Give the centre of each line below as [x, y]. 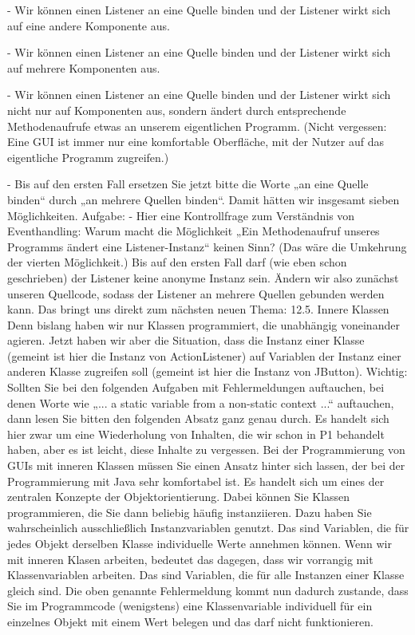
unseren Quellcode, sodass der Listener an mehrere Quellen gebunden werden [196, 293]
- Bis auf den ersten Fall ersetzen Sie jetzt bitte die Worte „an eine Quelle [188, 184]
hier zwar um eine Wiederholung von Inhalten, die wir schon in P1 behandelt [196, 434]
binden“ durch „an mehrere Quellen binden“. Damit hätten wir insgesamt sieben [204, 199]
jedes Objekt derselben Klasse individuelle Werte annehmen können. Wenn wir [200, 543]
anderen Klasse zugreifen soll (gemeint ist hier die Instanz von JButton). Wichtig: [207, 371]
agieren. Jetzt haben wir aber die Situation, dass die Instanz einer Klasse [186, 340]
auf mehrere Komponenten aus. [84, 67]
